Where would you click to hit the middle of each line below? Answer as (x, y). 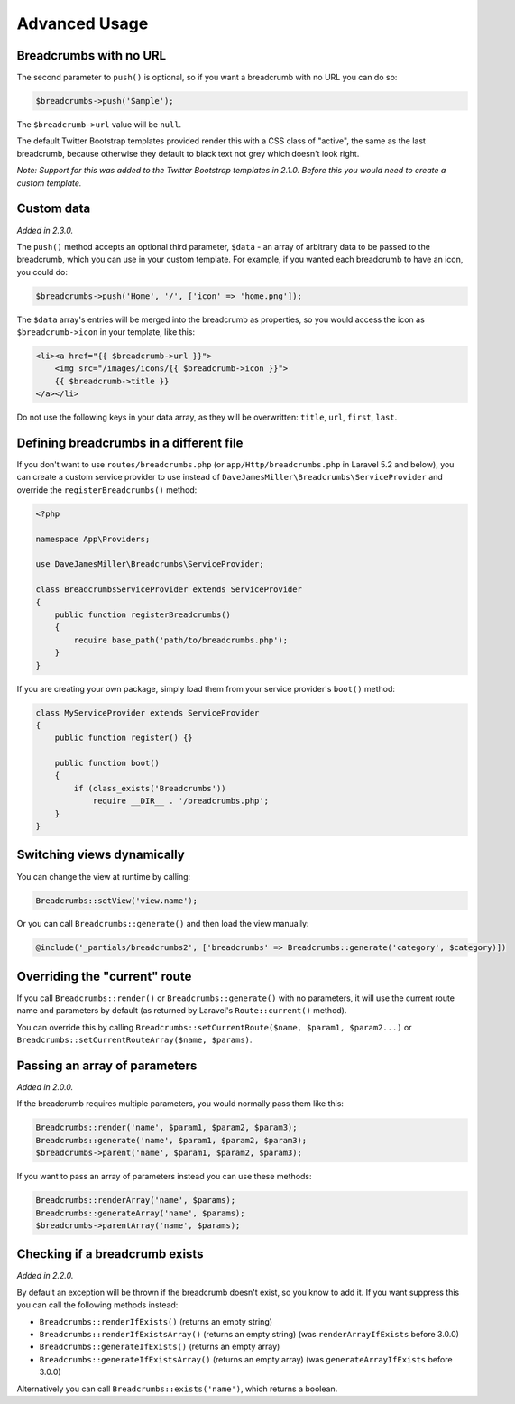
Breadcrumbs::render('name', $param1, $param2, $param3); (166, 1127)
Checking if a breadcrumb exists (110, 1254)
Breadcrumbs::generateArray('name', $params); (140, 1213)
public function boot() (107, 763)
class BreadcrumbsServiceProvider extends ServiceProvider (169, 590)
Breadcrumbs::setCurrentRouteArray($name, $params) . (134, 1040)
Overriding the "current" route (104, 976)
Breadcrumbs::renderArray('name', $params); (136, 1201)
